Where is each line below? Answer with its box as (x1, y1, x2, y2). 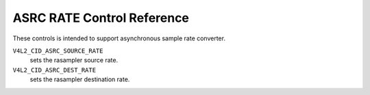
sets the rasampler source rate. (29, 56, 119, 64)
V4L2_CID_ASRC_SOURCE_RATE (12, 46, 103, 55)
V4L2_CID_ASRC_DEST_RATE (12, 66, 96, 74)
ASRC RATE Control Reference (12, 10, 190, 25)
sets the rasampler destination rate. (29, 75, 130, 83)
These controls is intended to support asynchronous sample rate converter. (12, 34, 226, 42)
